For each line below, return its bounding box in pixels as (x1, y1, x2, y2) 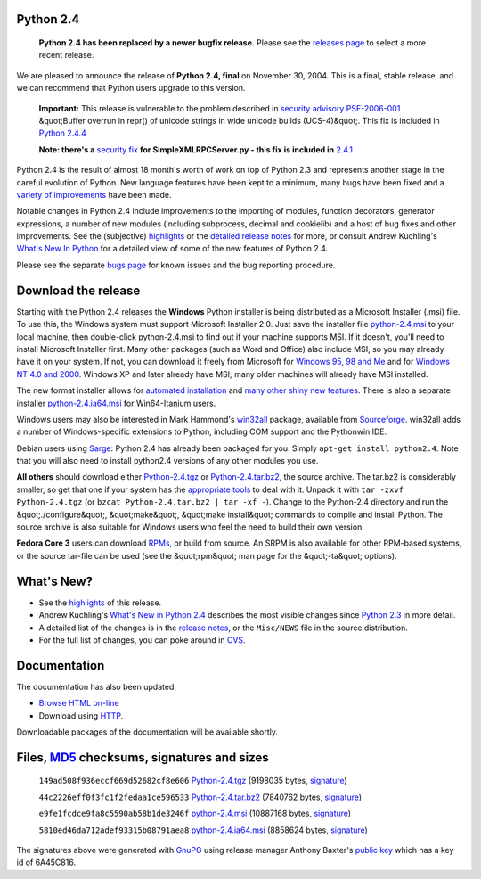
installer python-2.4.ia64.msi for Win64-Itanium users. (16, 398, 216, 408)
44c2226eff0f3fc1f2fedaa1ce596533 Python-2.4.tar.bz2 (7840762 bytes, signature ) (38, 792, 363, 802)
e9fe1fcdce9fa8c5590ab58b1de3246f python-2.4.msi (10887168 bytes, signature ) (38, 808, 352, 819)
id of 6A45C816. (16, 857, 76, 868)
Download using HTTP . (38, 710, 124, 721)
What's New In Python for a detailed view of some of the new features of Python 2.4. (16, 243, 329, 254)
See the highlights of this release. (38, 597, 162, 608)
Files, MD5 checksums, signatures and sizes (16, 750, 269, 765)
